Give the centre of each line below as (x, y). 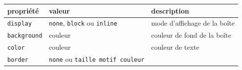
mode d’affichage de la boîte (193, 23)
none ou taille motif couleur (97, 59)
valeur (59, 10)
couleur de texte (175, 47)
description (170, 10)
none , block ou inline (83, 23)
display (20, 24)
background (25, 36)
